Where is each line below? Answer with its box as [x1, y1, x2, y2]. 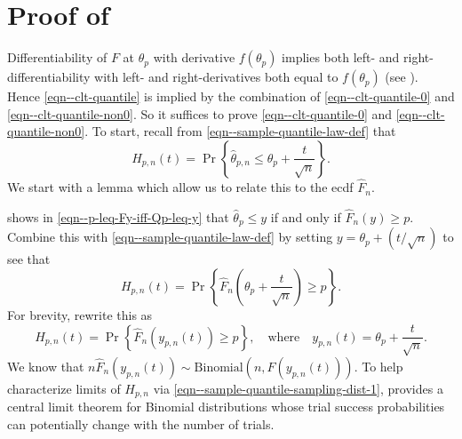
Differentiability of [7, 48, 108, 67]
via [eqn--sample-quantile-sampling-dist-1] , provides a [153, 379, 443, 397]
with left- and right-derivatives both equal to [94, 68, 339, 86]
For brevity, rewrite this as [7, 305, 153, 323]
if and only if [270, 207, 341, 226]
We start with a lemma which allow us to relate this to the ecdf [7, 178, 354, 196]
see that [7, 250, 51, 268]
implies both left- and [282, 48, 400, 67]
